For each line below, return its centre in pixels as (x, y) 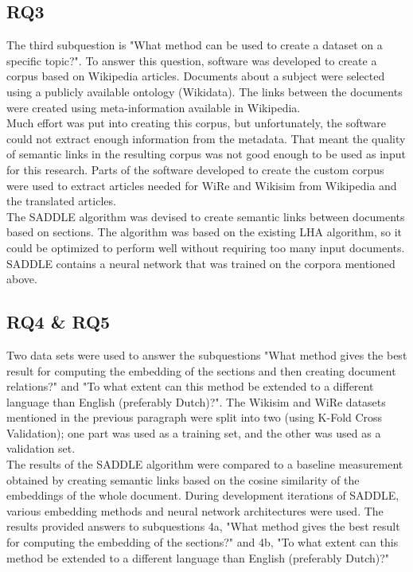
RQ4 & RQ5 (58, 322)
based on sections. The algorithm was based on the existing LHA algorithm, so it (204, 232)
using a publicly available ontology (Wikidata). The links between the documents (205, 91)
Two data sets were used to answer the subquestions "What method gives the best (207, 354)
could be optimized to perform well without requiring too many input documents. (206, 247)
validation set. (41, 448)
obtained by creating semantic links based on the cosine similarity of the (183, 479)
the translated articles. (61, 201)
